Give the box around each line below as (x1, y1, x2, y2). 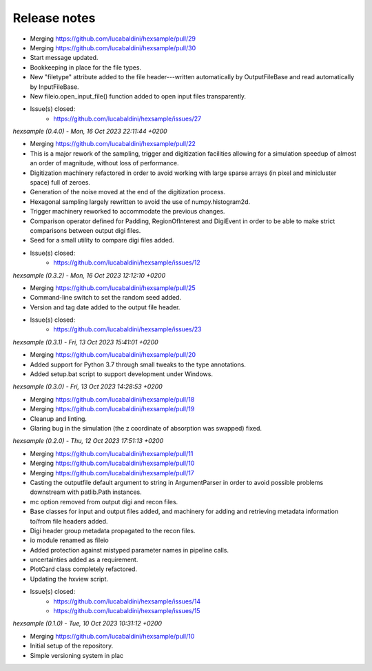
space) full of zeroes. (30, 178, 91, 187)
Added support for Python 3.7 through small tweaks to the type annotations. (30, 360, 246, 369)
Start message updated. (30, 54, 99, 62)
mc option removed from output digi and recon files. (30, 497, 178, 506)
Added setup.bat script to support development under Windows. (30, 370, 214, 378)
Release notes (12, 10, 96, 25)
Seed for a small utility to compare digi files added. (30, 236, 175, 245)
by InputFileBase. (30, 83, 79, 91)
